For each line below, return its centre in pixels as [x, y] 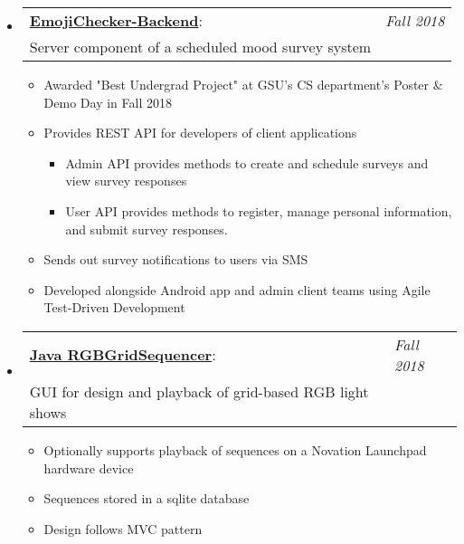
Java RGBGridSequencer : [123, 355]
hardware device [89, 468]
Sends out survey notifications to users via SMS [176, 259]
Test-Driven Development [114, 307]
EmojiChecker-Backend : [116, 20]
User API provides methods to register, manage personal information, [259, 210]
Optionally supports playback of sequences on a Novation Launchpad [235, 449]
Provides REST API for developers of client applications [200, 133]
